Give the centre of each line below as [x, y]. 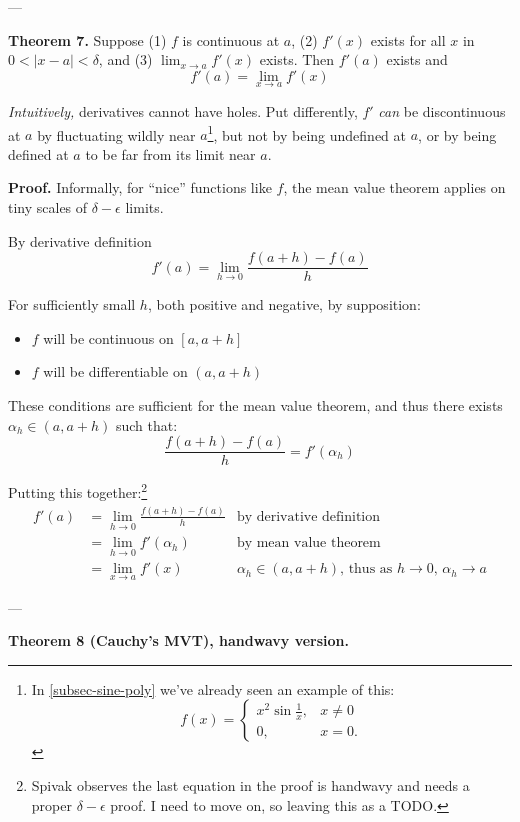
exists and [417, 59]
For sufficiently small [72, 304]
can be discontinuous [442, 111]
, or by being [457, 134]
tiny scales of [48, 207]
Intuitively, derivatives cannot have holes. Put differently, [183, 111]
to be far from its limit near [170, 153]
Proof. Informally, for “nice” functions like [140, 187]
